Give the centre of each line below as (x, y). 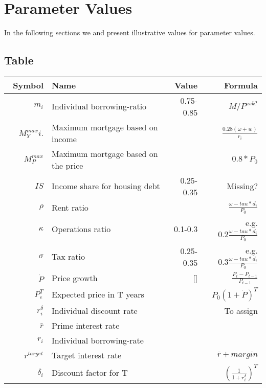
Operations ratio (81, 229)
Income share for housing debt (106, 186)
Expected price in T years (98, 294)
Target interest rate (87, 355)
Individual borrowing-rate (98, 340)
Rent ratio (70, 207)
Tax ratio (68, 257)
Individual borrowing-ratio (99, 106)
